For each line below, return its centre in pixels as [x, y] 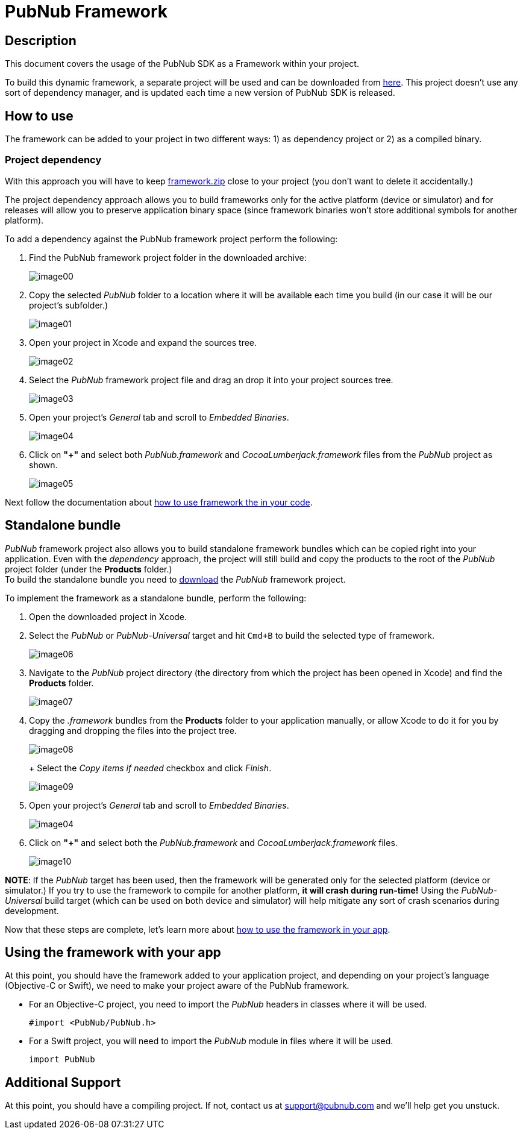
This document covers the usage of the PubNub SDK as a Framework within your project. [182, 64]
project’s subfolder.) [69, 305]
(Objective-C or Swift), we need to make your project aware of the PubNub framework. [177, 986]
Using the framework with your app [113, 953]
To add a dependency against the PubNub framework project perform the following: [171, 239]
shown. [43, 465]
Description [41, 40]
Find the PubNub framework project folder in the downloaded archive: [168, 257]
